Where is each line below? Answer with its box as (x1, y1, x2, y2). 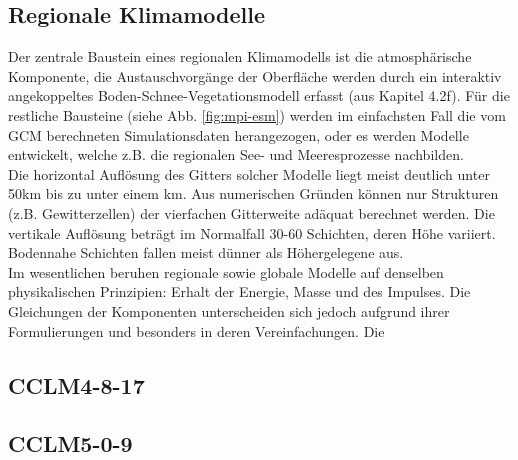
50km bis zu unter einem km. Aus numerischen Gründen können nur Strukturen (8, 183, 499, 204)
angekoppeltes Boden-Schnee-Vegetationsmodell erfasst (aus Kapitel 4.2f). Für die (8, 85, 510, 106)
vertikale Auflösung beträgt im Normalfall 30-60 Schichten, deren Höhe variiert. (8, 222, 496, 243)
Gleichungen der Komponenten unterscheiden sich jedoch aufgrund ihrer (8, 300, 450, 321)
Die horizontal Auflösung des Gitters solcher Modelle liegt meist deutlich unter (8, 163, 490, 184)
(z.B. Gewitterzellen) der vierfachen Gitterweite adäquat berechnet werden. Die (8, 202, 495, 223)
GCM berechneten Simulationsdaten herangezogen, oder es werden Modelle (8, 124, 469, 145)
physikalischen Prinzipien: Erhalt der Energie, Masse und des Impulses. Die (8, 281, 471, 302)
